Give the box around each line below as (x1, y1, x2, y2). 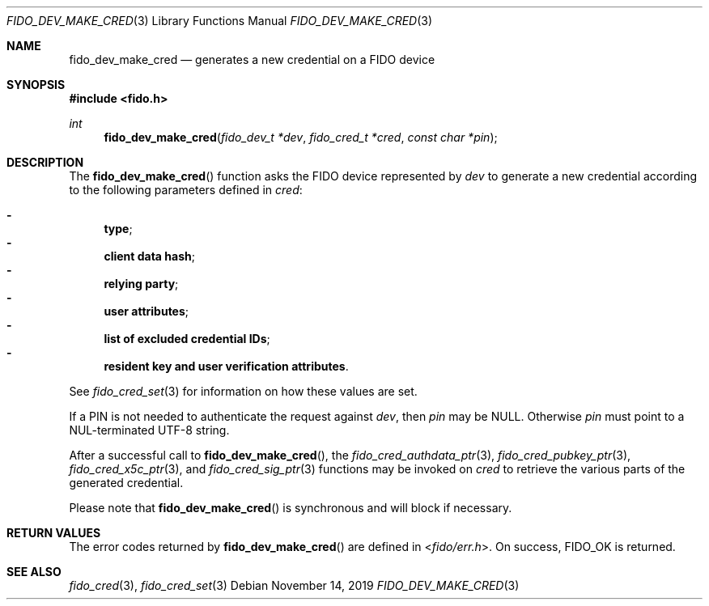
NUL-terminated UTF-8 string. (69, 423, 230, 437)
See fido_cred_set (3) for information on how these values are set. (69, 384, 418, 398)
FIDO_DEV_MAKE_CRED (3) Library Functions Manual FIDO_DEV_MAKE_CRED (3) (6, 14, 433, 28)
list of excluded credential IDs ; (104, 332, 270, 345)
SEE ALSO (6, 565, 62, 578)
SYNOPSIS (6, 78, 66, 91)
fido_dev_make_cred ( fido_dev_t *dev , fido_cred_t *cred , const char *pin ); (104, 130, 498, 144)
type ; (104, 222, 133, 235)
